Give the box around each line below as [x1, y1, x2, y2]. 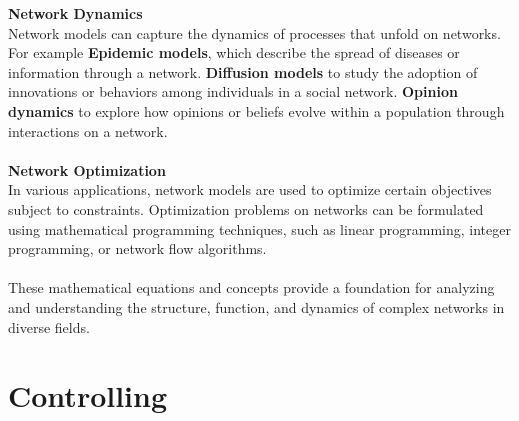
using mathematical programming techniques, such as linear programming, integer [8, 218, 511, 239]
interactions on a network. [8, 120, 168, 141]
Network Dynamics [8, 3, 143, 23]
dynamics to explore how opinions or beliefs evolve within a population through [8, 100, 505, 121]
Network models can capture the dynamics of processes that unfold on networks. [8, 22, 501, 43]
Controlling [8, 375, 168, 416]
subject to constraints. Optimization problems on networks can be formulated [8, 198, 484, 219]
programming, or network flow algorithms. [8, 238, 267, 259]
